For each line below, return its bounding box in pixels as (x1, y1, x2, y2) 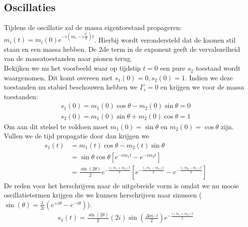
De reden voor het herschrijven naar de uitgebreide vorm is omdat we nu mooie (4, 180, 239, 190)
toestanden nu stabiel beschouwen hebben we (4, 82, 138, 92)
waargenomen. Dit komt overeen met (4, 72, 113, 82)
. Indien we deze (185, 72, 233, 82)
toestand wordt (195, 63, 241, 73)
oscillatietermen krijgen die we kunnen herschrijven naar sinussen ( (4, 190, 202, 200)
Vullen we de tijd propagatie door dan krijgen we (4, 131, 149, 141)
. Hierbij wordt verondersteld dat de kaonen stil (94, 34, 236, 45)
